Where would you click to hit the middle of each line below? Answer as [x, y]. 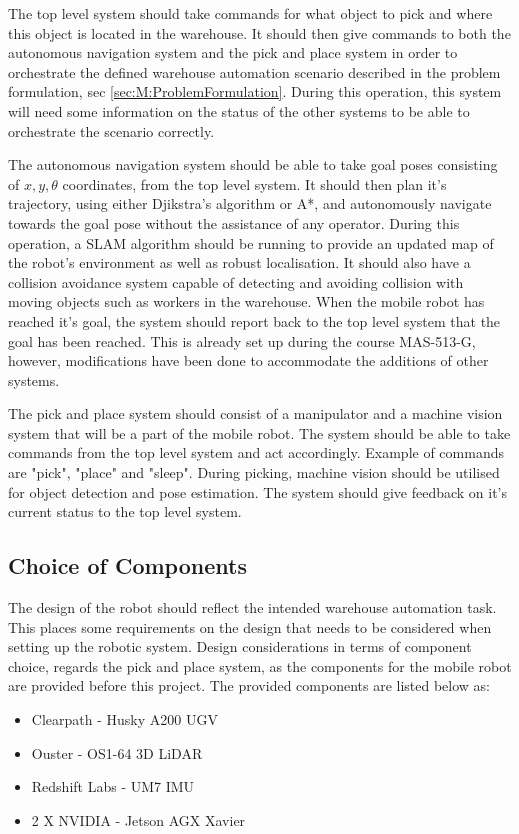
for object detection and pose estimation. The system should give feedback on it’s [258, 491]
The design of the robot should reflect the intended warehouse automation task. [252, 607]
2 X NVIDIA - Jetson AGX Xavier [138, 819]
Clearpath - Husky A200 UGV [124, 719]
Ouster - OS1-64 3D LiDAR [117, 752]
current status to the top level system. [125, 511]
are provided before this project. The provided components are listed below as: [249, 685]
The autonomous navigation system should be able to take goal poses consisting [253, 164]
